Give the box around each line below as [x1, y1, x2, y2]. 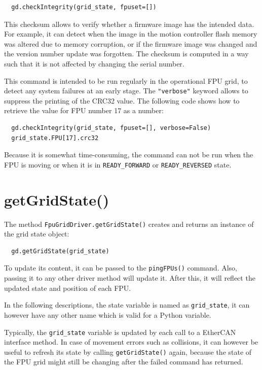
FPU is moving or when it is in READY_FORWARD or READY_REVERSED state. [4, 159, 232, 170]
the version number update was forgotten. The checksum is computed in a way [4, 48, 249, 59]
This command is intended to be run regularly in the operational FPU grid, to [4, 75, 248, 86]
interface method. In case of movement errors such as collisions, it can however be [4, 337, 258, 347]
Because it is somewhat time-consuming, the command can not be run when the [4, 149, 253, 160]
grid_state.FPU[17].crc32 [11, 134, 99, 142]
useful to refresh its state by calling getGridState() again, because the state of [4, 346, 252, 357]
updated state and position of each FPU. [4, 282, 131, 293]
